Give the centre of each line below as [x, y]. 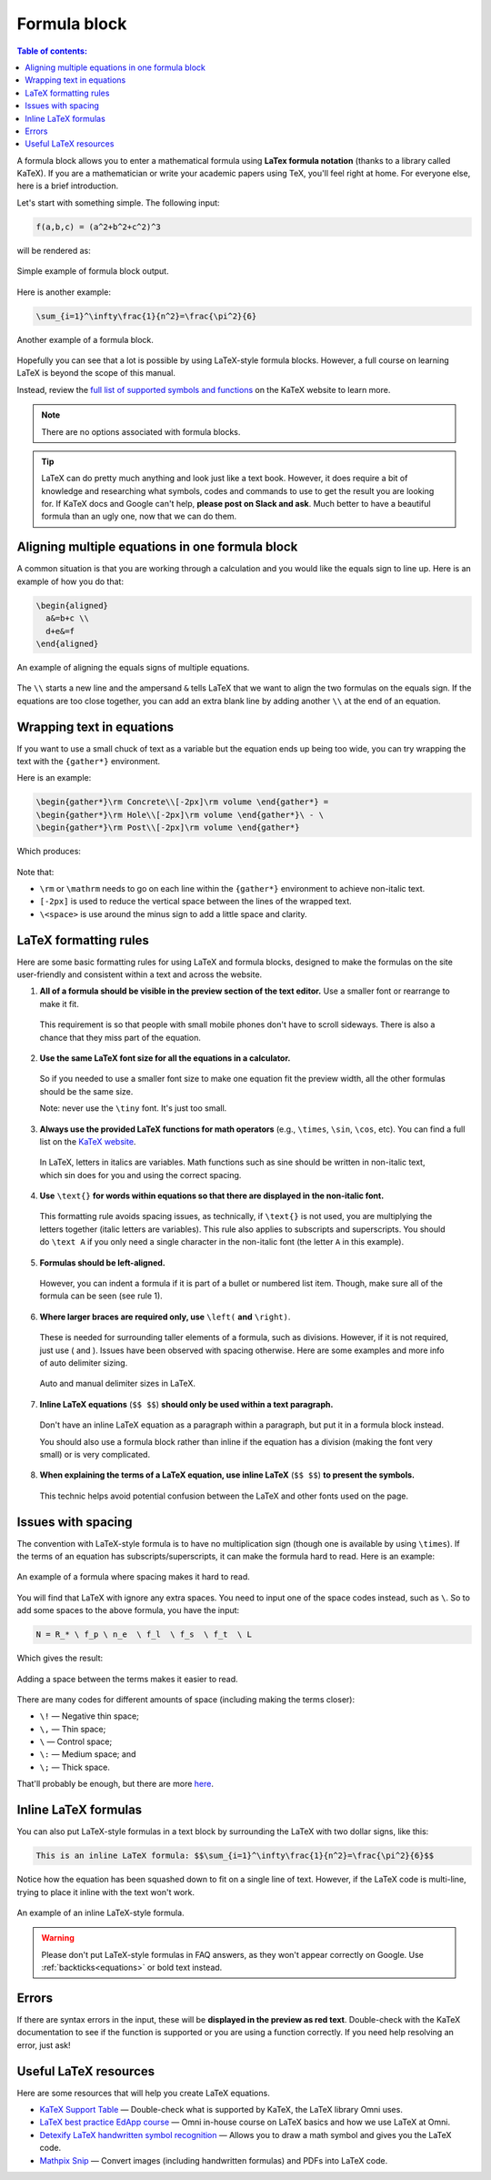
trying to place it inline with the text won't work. [106, 1892]
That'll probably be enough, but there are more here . [115, 1784]
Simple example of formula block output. [93, 271]
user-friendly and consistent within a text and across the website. [140, 974]
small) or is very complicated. [95, 1454]
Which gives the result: [60, 1658]
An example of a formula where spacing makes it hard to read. [133, 1577]
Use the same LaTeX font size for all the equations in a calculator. [165, 1058]
